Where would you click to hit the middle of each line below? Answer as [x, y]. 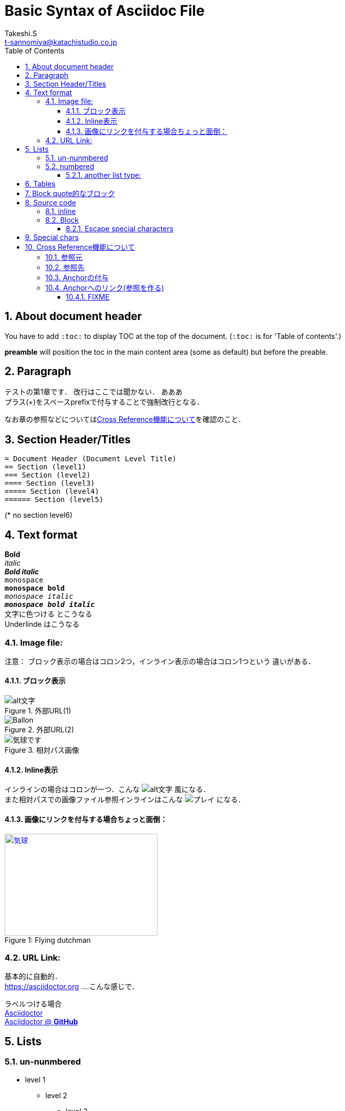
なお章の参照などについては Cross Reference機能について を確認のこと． [125, 419]
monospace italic [39, 597]
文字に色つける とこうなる [48, 614]
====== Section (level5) [54, 500]
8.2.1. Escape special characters [120, 228]
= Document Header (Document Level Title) [91, 459]
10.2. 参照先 [65, 267]
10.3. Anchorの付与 [77, 277]
